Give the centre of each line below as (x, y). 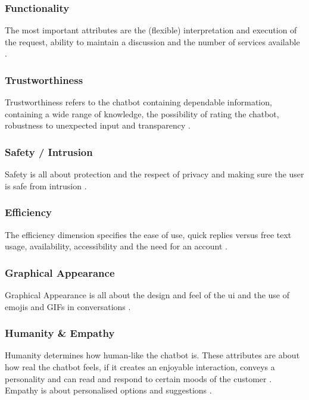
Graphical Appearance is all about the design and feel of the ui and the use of (147, 295)
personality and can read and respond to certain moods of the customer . (138, 378)
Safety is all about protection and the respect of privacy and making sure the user (154, 174)
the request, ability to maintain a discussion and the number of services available (152, 41)
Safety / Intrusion (49, 151)
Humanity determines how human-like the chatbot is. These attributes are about (152, 355)
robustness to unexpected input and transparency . (98, 125)
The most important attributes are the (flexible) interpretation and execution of (151, 30)
